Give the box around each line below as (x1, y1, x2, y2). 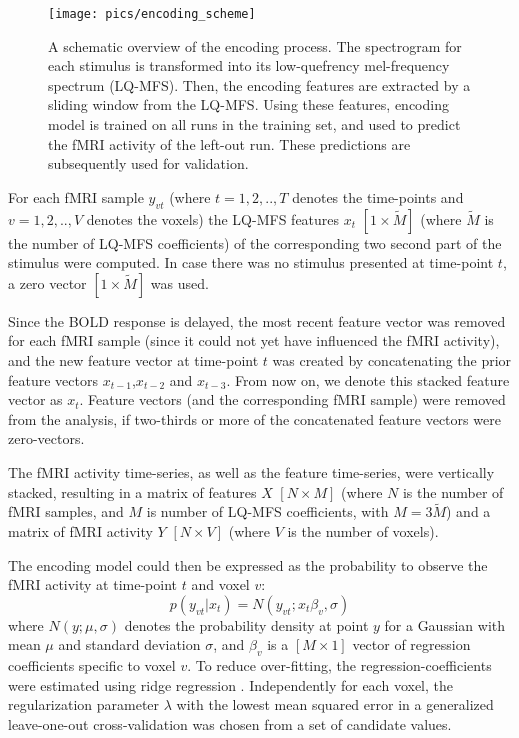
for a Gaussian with (384, 614, 506, 635)
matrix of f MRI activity (8, 520, 153, 541)
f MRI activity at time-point (8, 574, 177, 595)
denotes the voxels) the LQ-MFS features (86, 208, 340, 229)
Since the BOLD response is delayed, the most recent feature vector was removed (8, 310, 506, 331)
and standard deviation (58, 634, 201, 655)
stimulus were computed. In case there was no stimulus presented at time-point (8, 252, 494, 273)
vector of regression (352, 634, 471, 655)
